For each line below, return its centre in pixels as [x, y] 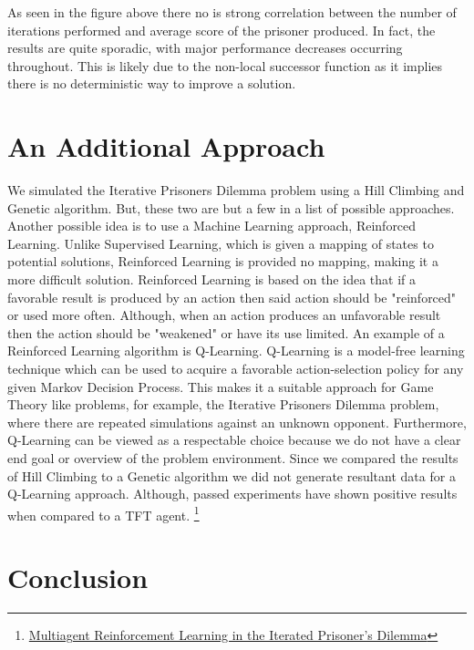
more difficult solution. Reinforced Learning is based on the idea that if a [211, 279]
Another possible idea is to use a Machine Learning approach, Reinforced [212, 226]
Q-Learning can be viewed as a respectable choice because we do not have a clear [234, 440]
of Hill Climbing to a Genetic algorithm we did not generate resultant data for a [232, 475]
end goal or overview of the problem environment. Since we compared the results [233, 458]
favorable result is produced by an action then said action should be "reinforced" [232, 297]
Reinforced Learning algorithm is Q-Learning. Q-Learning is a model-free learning [236, 351]
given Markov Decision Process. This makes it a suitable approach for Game [221, 386]
